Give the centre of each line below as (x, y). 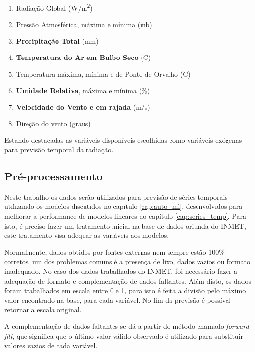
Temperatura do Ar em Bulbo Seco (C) (84, 57)
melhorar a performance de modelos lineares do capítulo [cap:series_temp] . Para (125, 216)
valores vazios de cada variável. (51, 345)
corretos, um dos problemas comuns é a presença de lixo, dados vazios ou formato (127, 261)
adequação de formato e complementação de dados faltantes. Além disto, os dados (128, 280)
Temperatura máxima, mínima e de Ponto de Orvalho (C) (103, 74)
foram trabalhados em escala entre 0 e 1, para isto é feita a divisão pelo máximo (125, 290)
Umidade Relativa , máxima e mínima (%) (83, 90)
